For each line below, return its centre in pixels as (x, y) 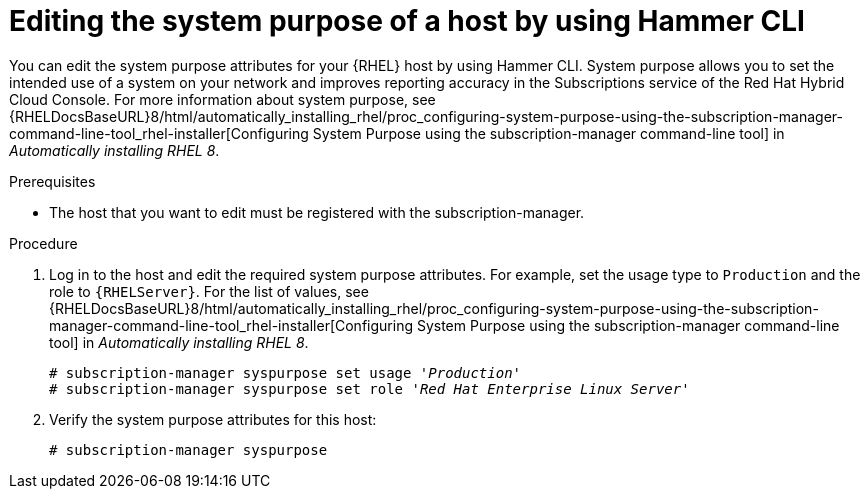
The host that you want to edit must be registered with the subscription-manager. (317, 212)
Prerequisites (52, 181)
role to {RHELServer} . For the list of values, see (209, 291)
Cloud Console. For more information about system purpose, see (222, 99)
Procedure (43, 243)
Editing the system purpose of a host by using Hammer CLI (407, 21)
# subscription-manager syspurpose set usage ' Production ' (285, 372)
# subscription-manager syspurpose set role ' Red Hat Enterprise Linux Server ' (369, 388)
